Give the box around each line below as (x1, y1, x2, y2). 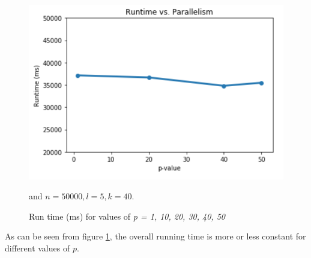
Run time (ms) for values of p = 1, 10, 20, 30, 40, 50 (29, 210, 225, 222)
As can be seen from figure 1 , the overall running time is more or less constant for (5, 230, 306, 242)
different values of (5, 241, 70, 254)
